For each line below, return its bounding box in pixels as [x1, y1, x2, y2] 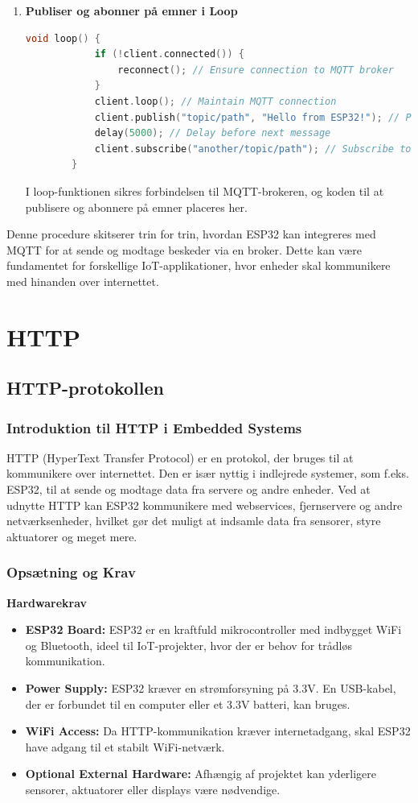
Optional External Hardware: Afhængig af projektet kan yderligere [25, 765, 377, 782]
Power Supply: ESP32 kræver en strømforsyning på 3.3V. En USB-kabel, [25, 680, 396, 697]
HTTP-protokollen [6, 375, 164, 400]
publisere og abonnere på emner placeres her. [25, 198, 248, 215]
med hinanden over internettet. [6, 272, 159, 289]
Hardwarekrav [6, 594, 88, 611]
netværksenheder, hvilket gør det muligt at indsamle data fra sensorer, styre [6, 512, 381, 529]
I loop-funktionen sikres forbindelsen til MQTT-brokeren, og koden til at [25, 182, 384, 199]
